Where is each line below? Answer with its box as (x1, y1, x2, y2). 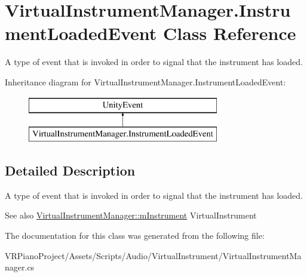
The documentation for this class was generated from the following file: (5, 229, 265, 242)
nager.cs (5, 261, 35, 273)
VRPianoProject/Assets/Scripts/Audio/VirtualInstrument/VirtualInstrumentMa (5, 249, 302, 261)
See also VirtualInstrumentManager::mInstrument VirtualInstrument (5, 209, 257, 221)
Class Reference (163, 21, 296, 45)
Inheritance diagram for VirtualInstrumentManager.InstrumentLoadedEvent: (5, 75, 286, 88)
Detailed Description (5, 161, 136, 180)
